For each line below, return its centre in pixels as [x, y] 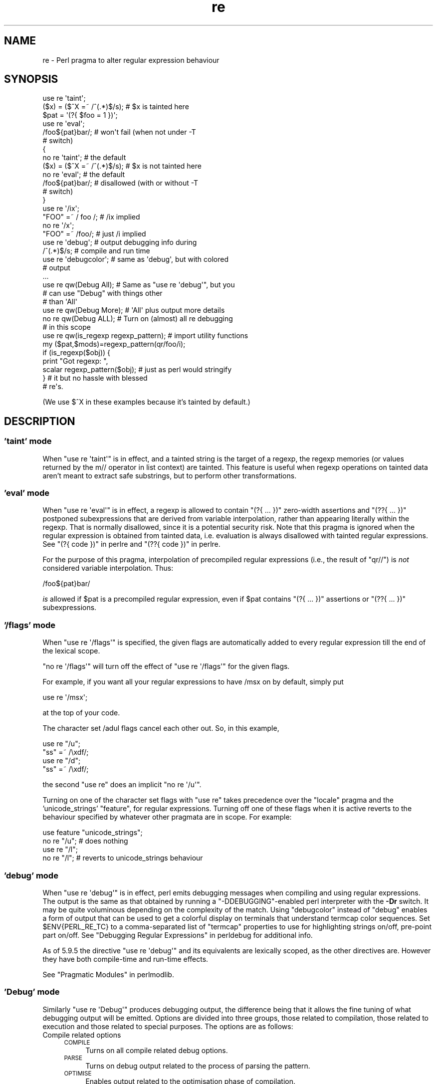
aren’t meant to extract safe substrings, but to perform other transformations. [170, 475]
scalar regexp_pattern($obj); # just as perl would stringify [137, 370]
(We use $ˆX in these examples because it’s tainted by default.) [146, 402]
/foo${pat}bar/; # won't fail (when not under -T [119, 132]
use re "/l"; [60, 850]
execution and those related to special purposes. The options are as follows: [168, 1026]
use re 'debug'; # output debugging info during [120, 242]
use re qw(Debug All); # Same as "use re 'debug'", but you [139, 285]
